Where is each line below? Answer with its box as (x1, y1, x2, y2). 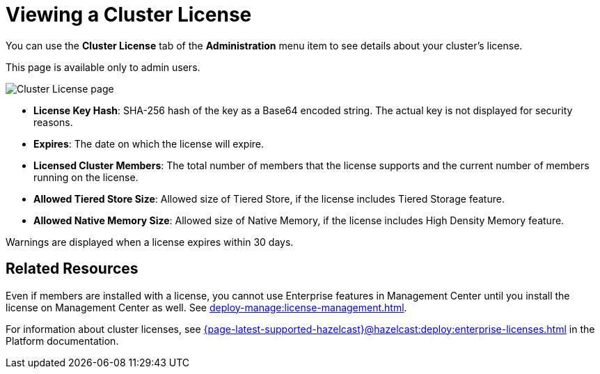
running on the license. (33, 171, 139, 183)
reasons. (33, 116, 73, 128)
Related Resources (6, 260, 139, 278)
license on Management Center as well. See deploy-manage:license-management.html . (6, 301, 407, 313)
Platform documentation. (6, 334, 119, 347)
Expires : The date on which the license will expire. (33, 137, 265, 150)
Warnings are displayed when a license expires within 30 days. (6, 235, 294, 248)
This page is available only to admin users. (6, 61, 200, 73)
